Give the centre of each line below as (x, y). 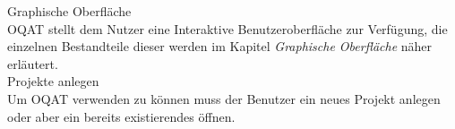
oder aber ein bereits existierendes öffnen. (121, 116)
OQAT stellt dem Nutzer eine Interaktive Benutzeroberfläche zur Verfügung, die (227, 28)
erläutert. (33, 63)
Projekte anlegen (53, 81)
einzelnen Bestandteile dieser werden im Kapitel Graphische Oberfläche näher (220, 46)
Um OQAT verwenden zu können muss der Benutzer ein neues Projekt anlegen (224, 98)
